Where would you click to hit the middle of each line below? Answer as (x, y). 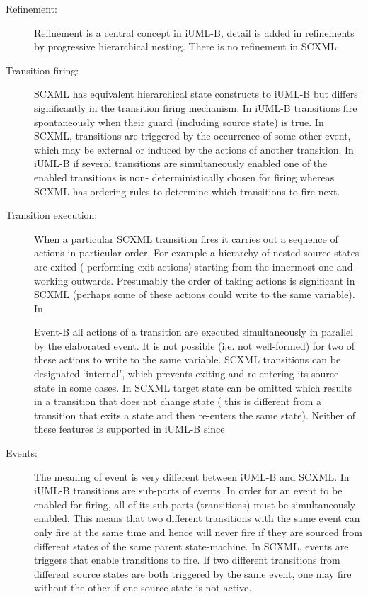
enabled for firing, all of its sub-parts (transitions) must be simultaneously (195, 504)
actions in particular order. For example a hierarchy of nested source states (197, 252)
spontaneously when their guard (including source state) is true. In (179, 121)
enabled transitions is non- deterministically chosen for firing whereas (184, 177)
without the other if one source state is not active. (143, 587)
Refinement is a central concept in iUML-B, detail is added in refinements (194, 32)
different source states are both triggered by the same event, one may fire (193, 573)
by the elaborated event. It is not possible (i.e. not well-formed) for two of (194, 345)
